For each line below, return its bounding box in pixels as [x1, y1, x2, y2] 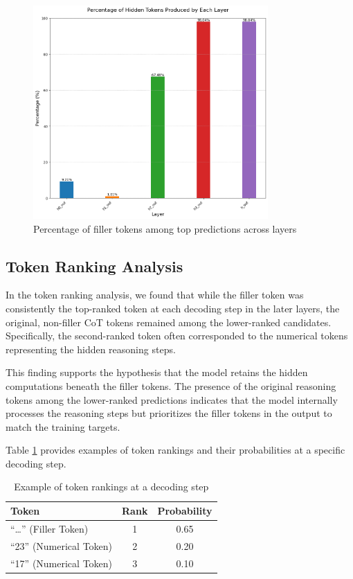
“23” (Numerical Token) [10, 538, 113, 553]
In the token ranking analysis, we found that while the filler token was [6, 287, 304, 302]
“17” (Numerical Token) [10, 555, 113, 570]
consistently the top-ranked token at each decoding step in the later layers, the [6, 301, 340, 315]
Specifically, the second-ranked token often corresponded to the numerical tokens [6, 328, 348, 343]
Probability [157, 504, 212, 518]
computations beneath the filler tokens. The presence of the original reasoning [6, 378, 336, 393]
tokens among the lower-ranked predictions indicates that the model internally [6, 392, 338, 407]
